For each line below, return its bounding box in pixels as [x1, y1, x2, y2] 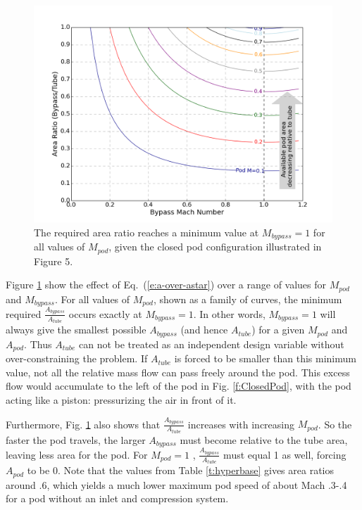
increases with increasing [187, 416, 295, 431]
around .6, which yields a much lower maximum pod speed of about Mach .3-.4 [6, 477, 347, 492]
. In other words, [193, 306, 266, 321]
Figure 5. [34, 253, 73, 268]
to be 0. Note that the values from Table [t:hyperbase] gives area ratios [27, 463, 334, 478]
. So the [318, 416, 352, 431]
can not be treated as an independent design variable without [79, 336, 344, 351]
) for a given [251, 322, 305, 337]
